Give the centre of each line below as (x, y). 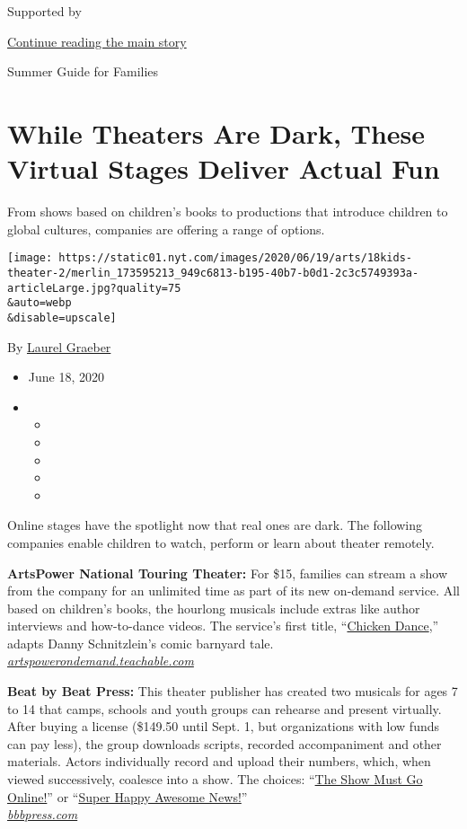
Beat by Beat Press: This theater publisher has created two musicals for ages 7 (233, 691)
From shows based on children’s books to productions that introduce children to (228, 212)
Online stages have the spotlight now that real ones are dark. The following (215, 525)
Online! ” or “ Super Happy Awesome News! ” (128, 796)
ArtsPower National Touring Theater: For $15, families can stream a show (228, 573)
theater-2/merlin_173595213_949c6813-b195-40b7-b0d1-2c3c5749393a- (213, 273)
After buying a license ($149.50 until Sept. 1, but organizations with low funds (224, 726)
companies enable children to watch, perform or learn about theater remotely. (221, 542)
